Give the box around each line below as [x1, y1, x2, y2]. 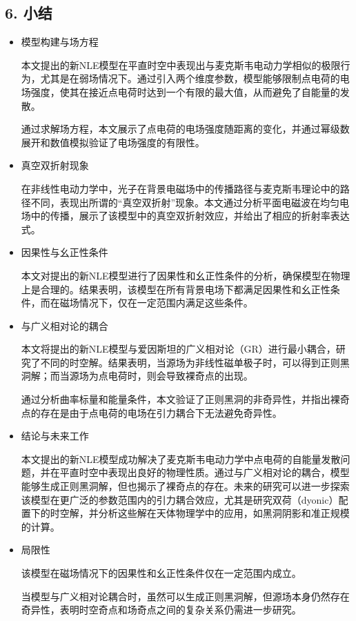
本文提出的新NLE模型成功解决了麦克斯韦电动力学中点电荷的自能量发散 [21, 451, 341, 466]
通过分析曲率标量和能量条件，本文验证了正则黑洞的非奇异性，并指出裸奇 [21, 392, 350, 406]
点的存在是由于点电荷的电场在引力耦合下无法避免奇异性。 [21, 405, 282, 420]
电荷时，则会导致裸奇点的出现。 [108, 368, 253, 383]
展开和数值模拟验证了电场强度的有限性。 [21, 135, 205, 149]
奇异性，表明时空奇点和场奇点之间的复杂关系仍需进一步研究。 [21, 602, 301, 617]
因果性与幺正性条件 [21, 245, 108, 259]
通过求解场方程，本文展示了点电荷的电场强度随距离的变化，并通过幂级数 [21, 121, 350, 136]
